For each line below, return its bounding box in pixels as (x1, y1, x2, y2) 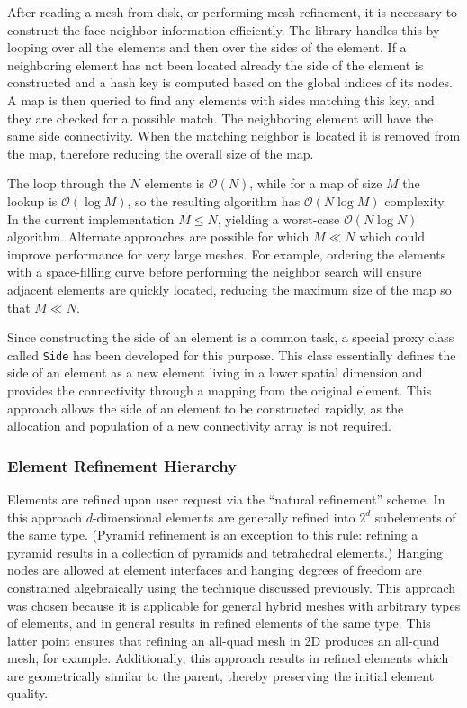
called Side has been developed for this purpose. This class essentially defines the (7, 345, 456, 364)
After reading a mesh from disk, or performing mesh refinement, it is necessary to (7, 3, 458, 21)
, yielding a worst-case (217, 209, 340, 228)
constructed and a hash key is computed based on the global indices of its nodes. (7, 73, 453, 92)
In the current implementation (7, 209, 175, 228)
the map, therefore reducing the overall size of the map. (7, 143, 314, 162)
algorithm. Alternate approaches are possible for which (7, 227, 310, 246)
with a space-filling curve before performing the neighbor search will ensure (7, 262, 422, 281)
